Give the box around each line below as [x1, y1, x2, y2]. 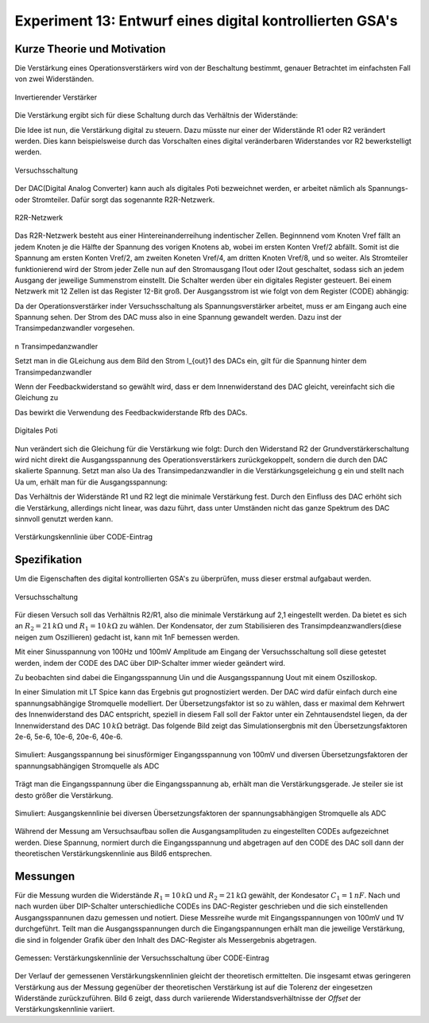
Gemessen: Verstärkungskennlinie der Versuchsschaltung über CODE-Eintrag [14, 953, 269, 963]
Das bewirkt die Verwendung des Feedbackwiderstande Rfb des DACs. [14, 407, 248, 417]
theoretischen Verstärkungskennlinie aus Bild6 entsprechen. [14, 849, 212, 858]
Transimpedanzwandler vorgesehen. [14, 323, 135, 333]
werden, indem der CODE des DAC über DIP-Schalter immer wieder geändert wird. [14, 658, 286, 667]
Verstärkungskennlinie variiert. [14, 1005, 115, 1014]
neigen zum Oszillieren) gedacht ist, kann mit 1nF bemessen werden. [14, 632, 240, 642]
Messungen [14, 869, 75, 883]
